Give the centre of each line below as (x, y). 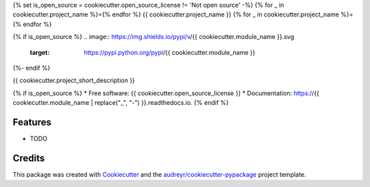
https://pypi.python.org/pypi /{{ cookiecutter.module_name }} (170, 52)
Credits (29, 158)
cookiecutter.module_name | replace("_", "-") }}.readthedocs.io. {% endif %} (121, 103)
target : (40, 52)
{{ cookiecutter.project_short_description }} (74, 80)
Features (32, 122)
